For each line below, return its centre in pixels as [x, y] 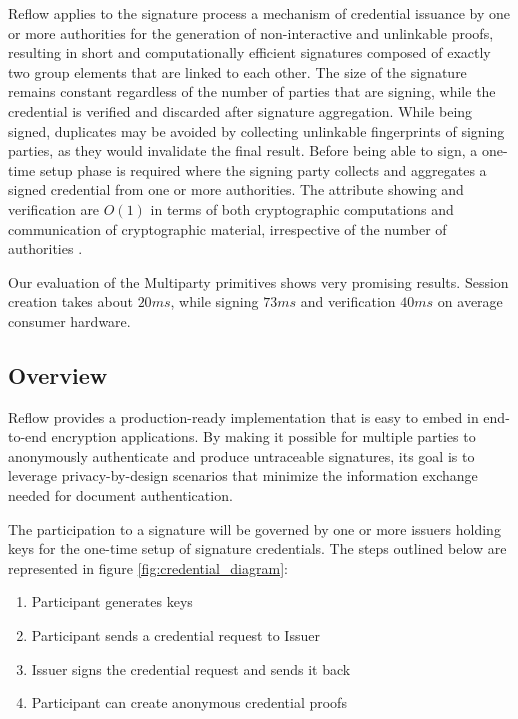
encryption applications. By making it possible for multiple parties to [263, 436]
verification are [54, 208]
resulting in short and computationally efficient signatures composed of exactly [249, 52]
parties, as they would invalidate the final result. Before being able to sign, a [243, 150]
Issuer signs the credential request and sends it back [191, 668]
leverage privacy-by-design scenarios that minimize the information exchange [243, 475]
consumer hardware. [69, 320]
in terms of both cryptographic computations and [302, 208]
